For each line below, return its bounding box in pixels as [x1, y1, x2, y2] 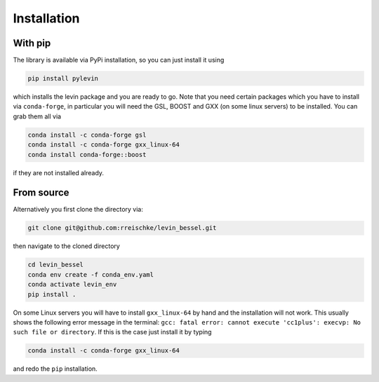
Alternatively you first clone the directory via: [13, 205, 143, 214]
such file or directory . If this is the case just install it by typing [13, 328, 212, 336]
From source [13, 186, 69, 199]
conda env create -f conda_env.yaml [27, 271, 154, 278]
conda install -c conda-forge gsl [27, 130, 147, 139]
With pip [13, 37, 51, 49]
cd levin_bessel [27, 261, 84, 269]
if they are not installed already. [13, 168, 105, 177]
